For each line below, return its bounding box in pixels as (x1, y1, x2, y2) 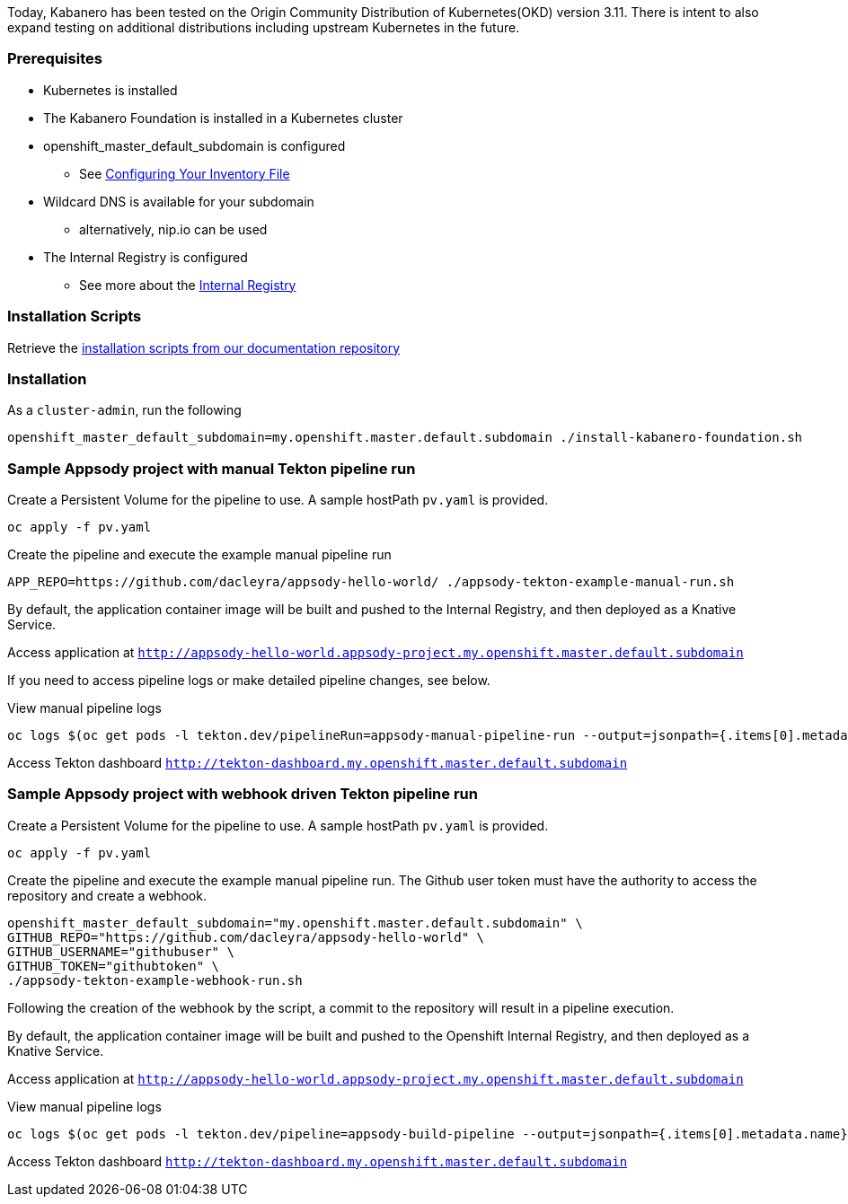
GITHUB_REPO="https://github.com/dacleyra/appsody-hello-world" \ (7, 929, 485, 945)
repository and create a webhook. (7, 887, 207, 903)
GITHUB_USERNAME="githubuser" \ (7, 944, 234, 959)
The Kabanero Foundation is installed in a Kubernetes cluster (43, 110, 403, 126)
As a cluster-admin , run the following (7, 402, 242, 418)
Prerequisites (7, 49, 102, 68)
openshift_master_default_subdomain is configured (43, 137, 346, 154)
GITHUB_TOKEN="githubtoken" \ (7, 958, 220, 973)
